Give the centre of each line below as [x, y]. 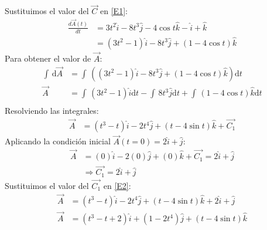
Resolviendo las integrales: [52, 111]
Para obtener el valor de [48, 58]
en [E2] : [117, 186]
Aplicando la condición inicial [58, 141]
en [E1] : [114, 11]
